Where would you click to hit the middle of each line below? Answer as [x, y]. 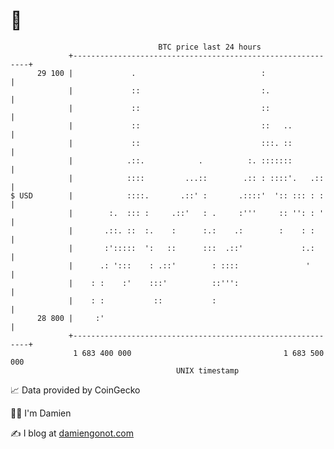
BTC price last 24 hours [210, 47]
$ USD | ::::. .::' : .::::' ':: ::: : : [167, 195]
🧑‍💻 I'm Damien [41, 413]
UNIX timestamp [207, 370]
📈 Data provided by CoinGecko [75, 390]
